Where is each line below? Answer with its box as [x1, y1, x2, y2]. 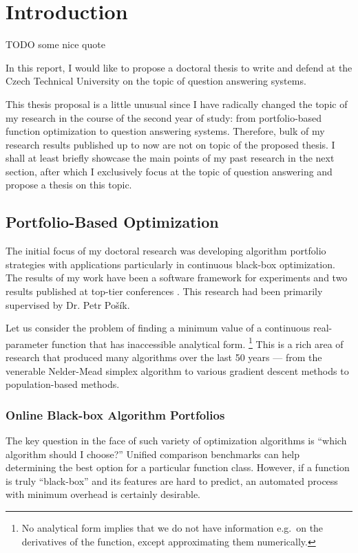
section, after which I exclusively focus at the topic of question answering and [6, 164, 333, 178]
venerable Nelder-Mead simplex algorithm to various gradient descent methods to [6, 363, 349, 378]
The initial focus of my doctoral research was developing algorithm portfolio [6, 243, 326, 258]
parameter [6, 336, 49, 351]
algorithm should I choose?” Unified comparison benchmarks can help [6, 446, 300, 461]
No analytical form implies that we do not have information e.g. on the [21, 521, 324, 535]
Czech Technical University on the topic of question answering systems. [6, 74, 306, 88]
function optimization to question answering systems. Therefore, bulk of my [6, 124, 325, 138]
